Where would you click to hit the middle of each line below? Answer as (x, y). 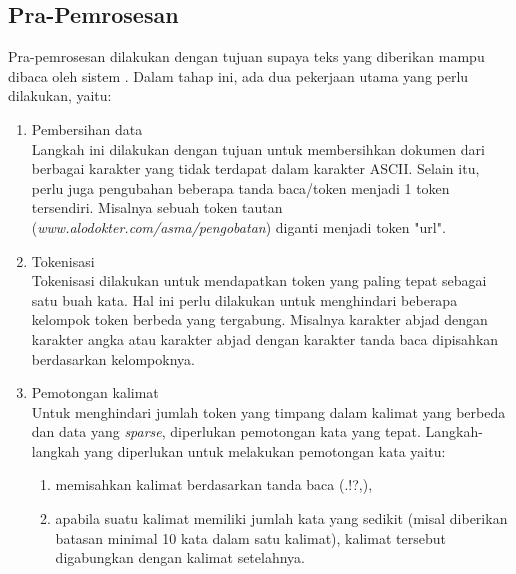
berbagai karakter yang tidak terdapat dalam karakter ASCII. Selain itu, (255, 168)
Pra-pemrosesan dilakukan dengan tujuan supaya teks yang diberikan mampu (246, 56)
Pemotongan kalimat (95, 392)
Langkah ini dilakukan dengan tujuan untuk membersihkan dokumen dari (258, 148)
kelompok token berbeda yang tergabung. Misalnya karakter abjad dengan (259, 319)
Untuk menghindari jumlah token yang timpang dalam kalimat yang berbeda (268, 411)
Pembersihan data (87, 128)
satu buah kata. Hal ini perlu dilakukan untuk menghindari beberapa (244, 299)
